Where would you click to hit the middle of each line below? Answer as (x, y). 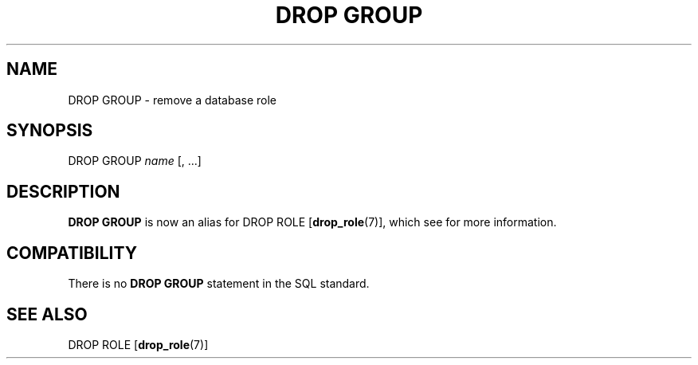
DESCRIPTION (63, 191)
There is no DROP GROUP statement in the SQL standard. (219, 284)
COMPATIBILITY (72, 253)
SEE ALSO (47, 314)
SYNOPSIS (50, 131)
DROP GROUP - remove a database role (172, 100)
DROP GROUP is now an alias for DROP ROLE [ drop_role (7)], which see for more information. (312, 222)
